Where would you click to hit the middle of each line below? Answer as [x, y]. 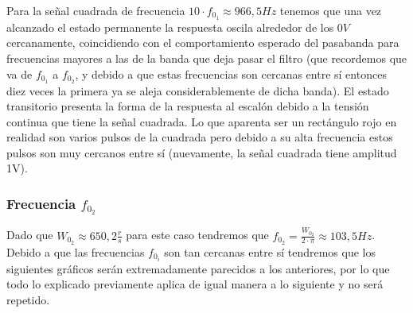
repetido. [28, 299]
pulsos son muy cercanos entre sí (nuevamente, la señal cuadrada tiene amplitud [202, 152]
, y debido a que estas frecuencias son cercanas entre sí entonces [231, 73]
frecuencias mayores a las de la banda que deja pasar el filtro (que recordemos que [207, 58]
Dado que [30, 235]
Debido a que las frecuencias [76, 251]
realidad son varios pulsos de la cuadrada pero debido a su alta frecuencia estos [200, 137]
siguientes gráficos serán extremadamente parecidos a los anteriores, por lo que [198, 268]
